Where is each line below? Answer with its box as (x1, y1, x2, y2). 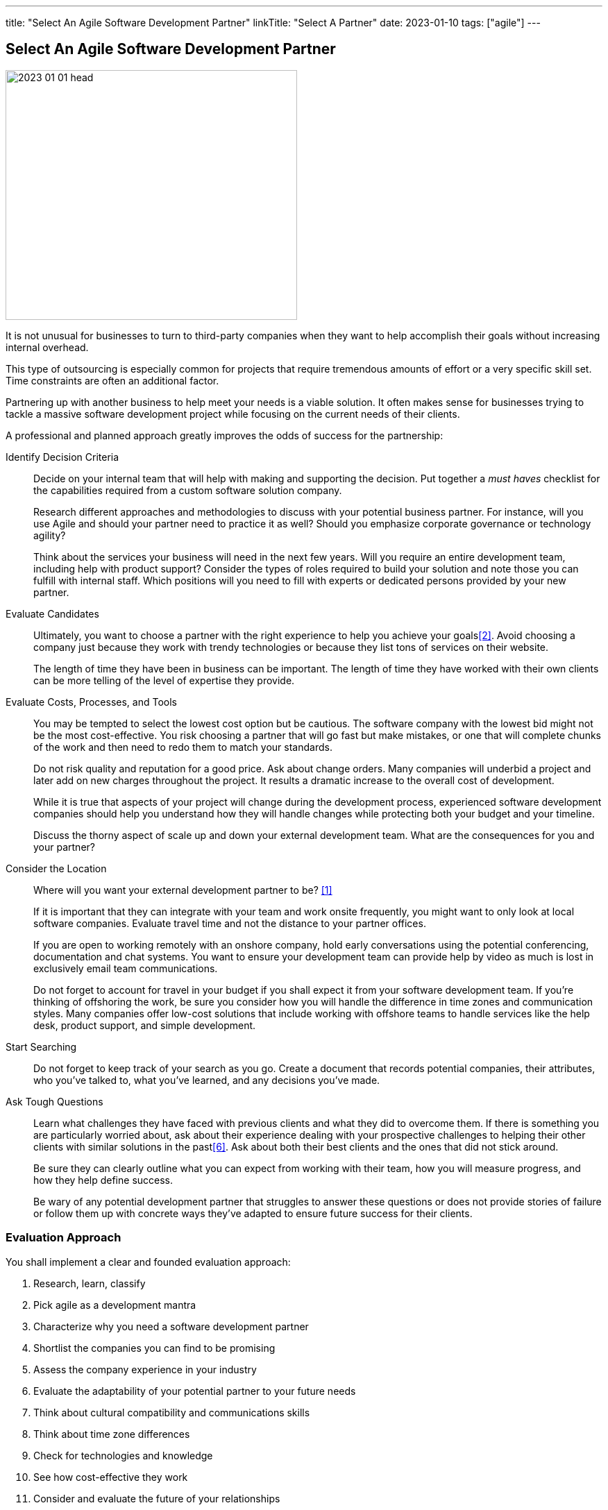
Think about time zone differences (33, 1427, 190, 1440)
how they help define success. (33, 1173, 174, 1186)
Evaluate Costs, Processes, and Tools (6, 695, 177, 708)
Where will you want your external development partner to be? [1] (33, 883, 332, 896)
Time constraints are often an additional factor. (6, 374, 219, 387)
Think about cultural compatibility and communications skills (33, 1406, 310, 1418)
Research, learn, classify (33, 1277, 146, 1289)
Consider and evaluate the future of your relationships (33, 1492, 280, 1504)
